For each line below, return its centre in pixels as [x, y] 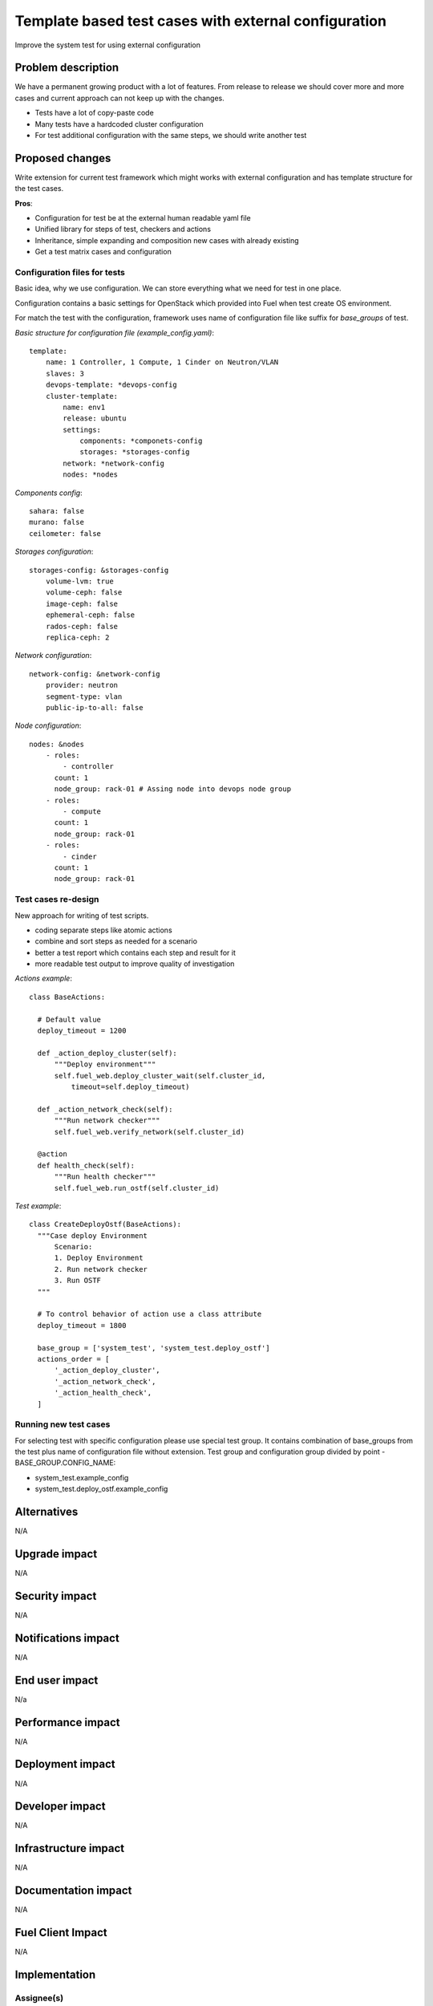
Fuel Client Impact [61, 1933]
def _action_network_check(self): [105, 1109]
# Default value [69, 1019]
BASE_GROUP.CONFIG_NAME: [65, 1463]
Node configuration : [48, 725]
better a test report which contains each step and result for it [135, 952]
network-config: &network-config [95, 674]
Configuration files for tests [70, 273]
